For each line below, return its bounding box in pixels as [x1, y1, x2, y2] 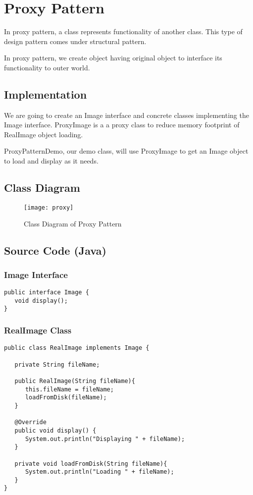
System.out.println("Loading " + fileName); [25, 468, 174, 476]
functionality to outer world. [4, 62, 90, 72]
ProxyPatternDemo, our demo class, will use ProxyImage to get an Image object [4, 146, 249, 156]
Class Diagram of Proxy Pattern [24, 218, 122, 228]
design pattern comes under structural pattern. [4, 36, 147, 46]
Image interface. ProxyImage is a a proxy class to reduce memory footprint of [4, 119, 240, 130]
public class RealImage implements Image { [4, 344, 150, 352]
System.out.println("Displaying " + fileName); [25, 435, 185, 442]
